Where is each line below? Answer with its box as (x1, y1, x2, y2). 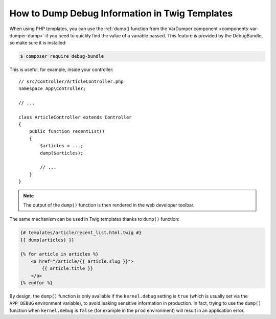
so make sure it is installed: (9, 40, 66, 46)
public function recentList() (29, 128, 105, 134)
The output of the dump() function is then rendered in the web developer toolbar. (23, 202, 195, 208)
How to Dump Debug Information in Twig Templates (9, 8, 233, 19)
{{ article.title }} (41, 266, 94, 271)
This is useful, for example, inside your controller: (9, 66, 114, 73)
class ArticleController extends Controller (18, 114, 132, 120)
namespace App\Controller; (18, 86, 86, 92)
